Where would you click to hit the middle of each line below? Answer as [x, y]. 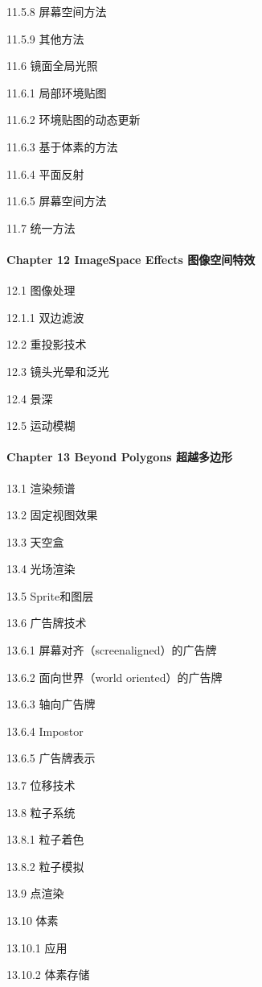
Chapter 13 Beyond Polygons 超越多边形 [119, 457]
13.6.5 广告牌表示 [51, 758]
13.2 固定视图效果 [52, 515]
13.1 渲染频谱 [41, 487]
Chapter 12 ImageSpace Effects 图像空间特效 [131, 259]
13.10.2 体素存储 [48, 975]
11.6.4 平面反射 [45, 173]
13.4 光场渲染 [41, 569]
